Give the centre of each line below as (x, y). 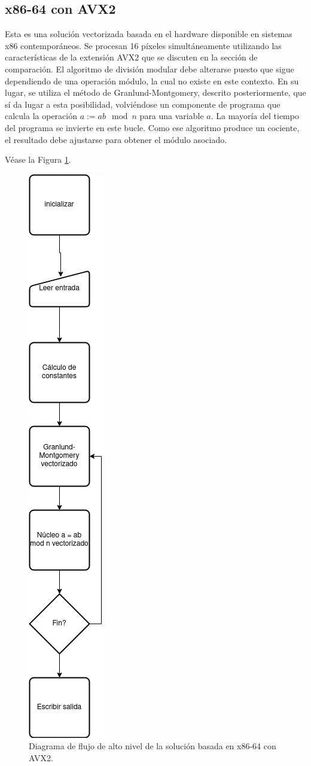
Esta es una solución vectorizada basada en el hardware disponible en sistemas (149, 34)
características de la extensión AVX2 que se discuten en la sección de (131, 57)
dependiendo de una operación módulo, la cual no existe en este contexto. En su (152, 80)
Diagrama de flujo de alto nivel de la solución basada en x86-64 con (153, 746)
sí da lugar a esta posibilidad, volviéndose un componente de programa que (143, 104)
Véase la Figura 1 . (38, 159)
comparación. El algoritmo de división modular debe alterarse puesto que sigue (150, 69)
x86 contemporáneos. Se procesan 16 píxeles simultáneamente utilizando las (143, 45)
